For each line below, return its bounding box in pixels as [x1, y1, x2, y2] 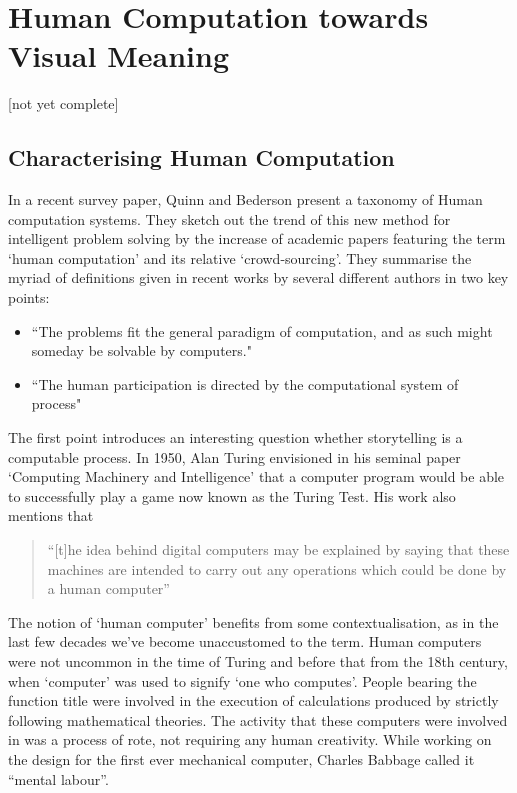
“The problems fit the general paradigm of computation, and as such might [31, 320, 493, 341]
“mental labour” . [8, 768, 109, 789]
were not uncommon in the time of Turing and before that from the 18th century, [8, 650, 508, 671]
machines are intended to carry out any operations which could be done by [47, 558, 507, 579]
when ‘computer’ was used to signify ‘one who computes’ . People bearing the [8, 670, 477, 691]
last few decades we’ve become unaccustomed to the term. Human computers [8, 631, 482, 652]
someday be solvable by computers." [31, 340, 252, 361]
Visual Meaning [8, 35, 229, 76]
